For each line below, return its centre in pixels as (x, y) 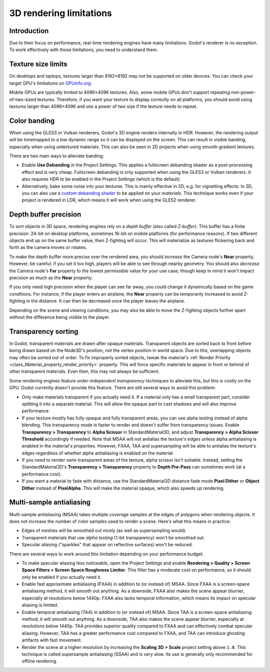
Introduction (29, 31)
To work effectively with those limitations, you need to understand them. (84, 50)
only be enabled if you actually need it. (62, 577)
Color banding (32, 121)
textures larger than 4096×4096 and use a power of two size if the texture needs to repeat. (103, 106)
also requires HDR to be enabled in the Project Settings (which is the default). (101, 179)
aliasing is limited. (40, 605)
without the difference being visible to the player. (59, 317)
